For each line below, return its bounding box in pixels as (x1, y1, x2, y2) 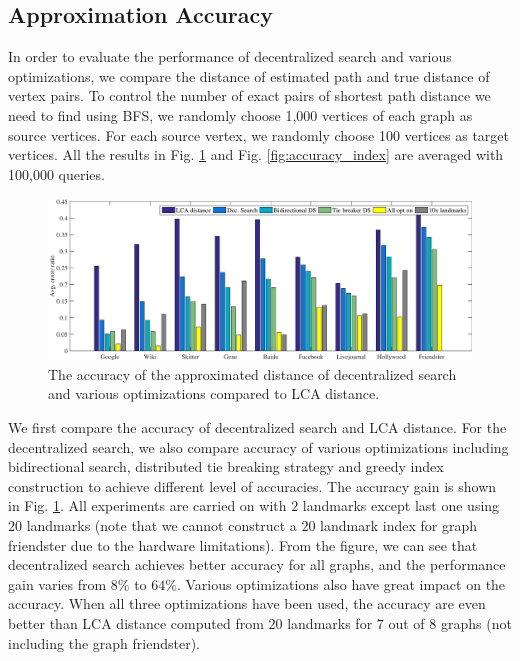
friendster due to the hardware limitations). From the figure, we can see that (8, 534, 478, 555)
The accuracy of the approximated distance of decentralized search (48, 363, 457, 384)
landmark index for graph (320, 515, 477, 535)
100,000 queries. (8, 163, 105, 184)
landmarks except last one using (302, 495, 500, 516)
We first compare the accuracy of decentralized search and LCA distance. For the (8, 417, 507, 438)
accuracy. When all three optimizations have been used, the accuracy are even (8, 593, 486, 614)
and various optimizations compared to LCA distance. (48, 383, 380, 404)
